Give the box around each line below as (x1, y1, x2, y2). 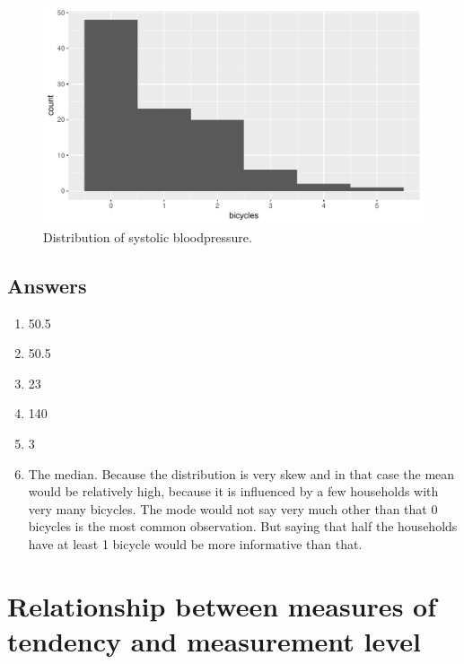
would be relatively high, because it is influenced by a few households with (28, 482, 439, 501)
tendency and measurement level (7, 622, 422, 659)
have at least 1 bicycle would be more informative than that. (28, 534, 363, 553)
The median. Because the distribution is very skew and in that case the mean (28, 464, 455, 483)
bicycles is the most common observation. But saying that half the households (28, 517, 458, 536)
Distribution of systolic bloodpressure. (43, 227, 252, 246)
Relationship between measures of (7, 587, 436, 624)
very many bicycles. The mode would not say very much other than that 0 (28, 499, 438, 518)
